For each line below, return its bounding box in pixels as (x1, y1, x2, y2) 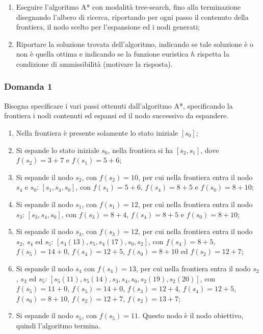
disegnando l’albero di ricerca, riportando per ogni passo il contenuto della (16, 11, 249, 22)
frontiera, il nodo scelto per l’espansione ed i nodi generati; (16, 21, 200, 32)
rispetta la (197, 48, 229, 59)
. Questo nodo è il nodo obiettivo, (138, 310, 244, 321)
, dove (200, 144, 219, 155)
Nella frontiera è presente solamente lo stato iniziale (16, 127, 178, 138)
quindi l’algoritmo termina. (16, 320, 101, 330)
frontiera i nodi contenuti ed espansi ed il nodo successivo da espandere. (4, 110, 229, 121)
